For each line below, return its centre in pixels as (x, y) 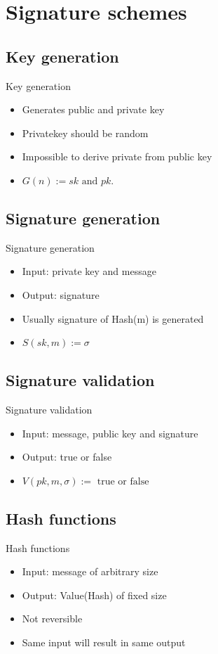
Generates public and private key (93, 109)
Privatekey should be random (85, 133)
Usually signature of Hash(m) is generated (113, 318)
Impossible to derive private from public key (117, 156)
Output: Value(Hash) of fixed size (94, 595)
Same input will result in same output (104, 642)
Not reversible (52, 618)
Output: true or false (67, 457)
